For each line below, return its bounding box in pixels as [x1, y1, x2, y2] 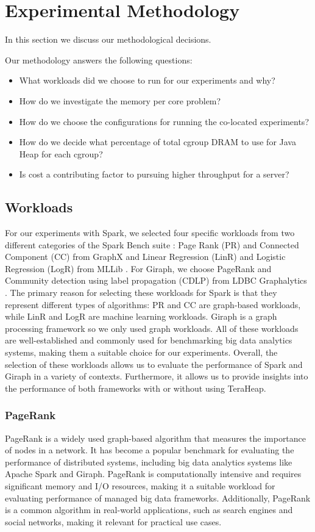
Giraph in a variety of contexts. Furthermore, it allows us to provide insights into [5, 370, 308, 383]
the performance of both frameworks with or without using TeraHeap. [5, 381, 266, 394]
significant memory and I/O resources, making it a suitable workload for [5, 479, 275, 492]
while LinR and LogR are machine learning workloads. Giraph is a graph [5, 310, 277, 323]
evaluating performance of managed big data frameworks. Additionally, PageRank [5, 491, 311, 504]
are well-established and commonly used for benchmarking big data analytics [5, 334, 292, 347]
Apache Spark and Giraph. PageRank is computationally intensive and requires [5, 467, 302, 480]
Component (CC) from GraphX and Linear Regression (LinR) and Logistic [5, 250, 286, 263]
